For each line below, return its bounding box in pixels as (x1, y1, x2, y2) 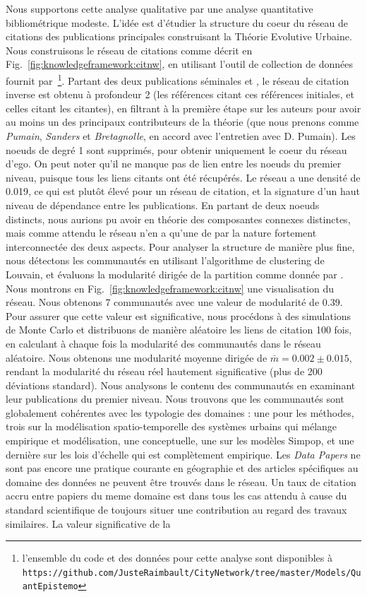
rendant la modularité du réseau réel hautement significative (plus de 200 (6, 364, 323, 379)
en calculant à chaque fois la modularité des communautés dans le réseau (6, 336, 321, 350)
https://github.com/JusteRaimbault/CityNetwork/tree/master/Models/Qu (22, 567, 361, 578)
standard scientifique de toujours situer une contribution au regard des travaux (6, 502, 347, 517)
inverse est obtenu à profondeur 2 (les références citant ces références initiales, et (6, 87, 354, 102)
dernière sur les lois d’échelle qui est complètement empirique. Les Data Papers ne (6, 447, 361, 461)
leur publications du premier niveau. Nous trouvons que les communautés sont (6, 391, 344, 406)
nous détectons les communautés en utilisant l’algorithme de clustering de (6, 253, 325, 268)
